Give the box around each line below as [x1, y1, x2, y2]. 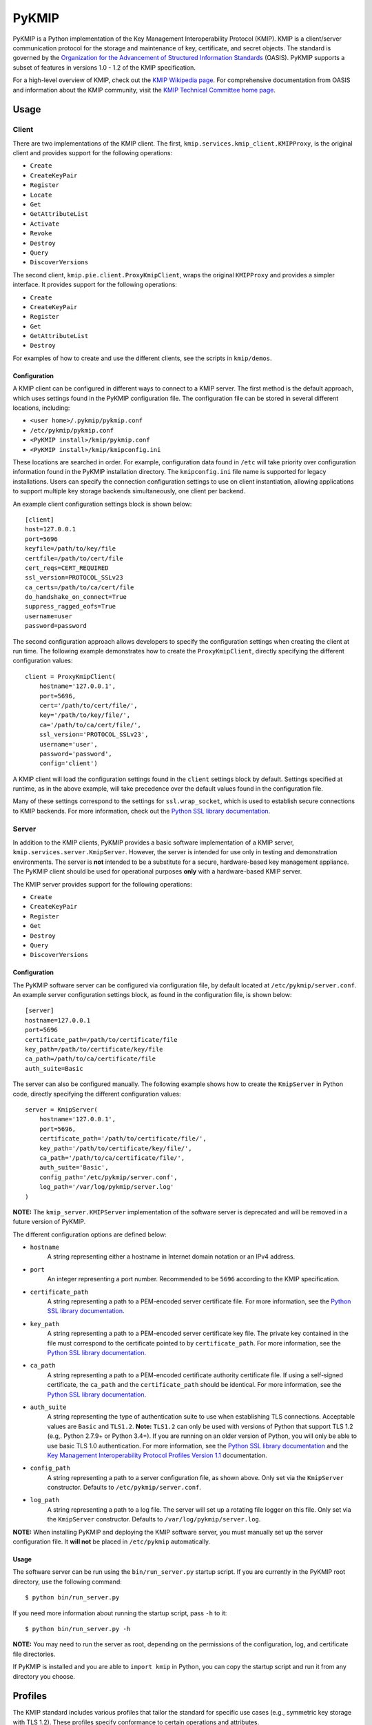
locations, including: [12, 404, 70, 412]
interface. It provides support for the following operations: [12, 280, 177, 289]
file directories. [12, 1650, 56, 1658]
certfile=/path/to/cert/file [25, 554, 123, 562]
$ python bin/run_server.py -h [25, 1625, 131, 1633]
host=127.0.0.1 [25, 525, 76, 533]
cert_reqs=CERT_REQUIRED [25, 564, 109, 572]
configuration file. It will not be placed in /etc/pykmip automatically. [12, 1537, 210, 1546]
